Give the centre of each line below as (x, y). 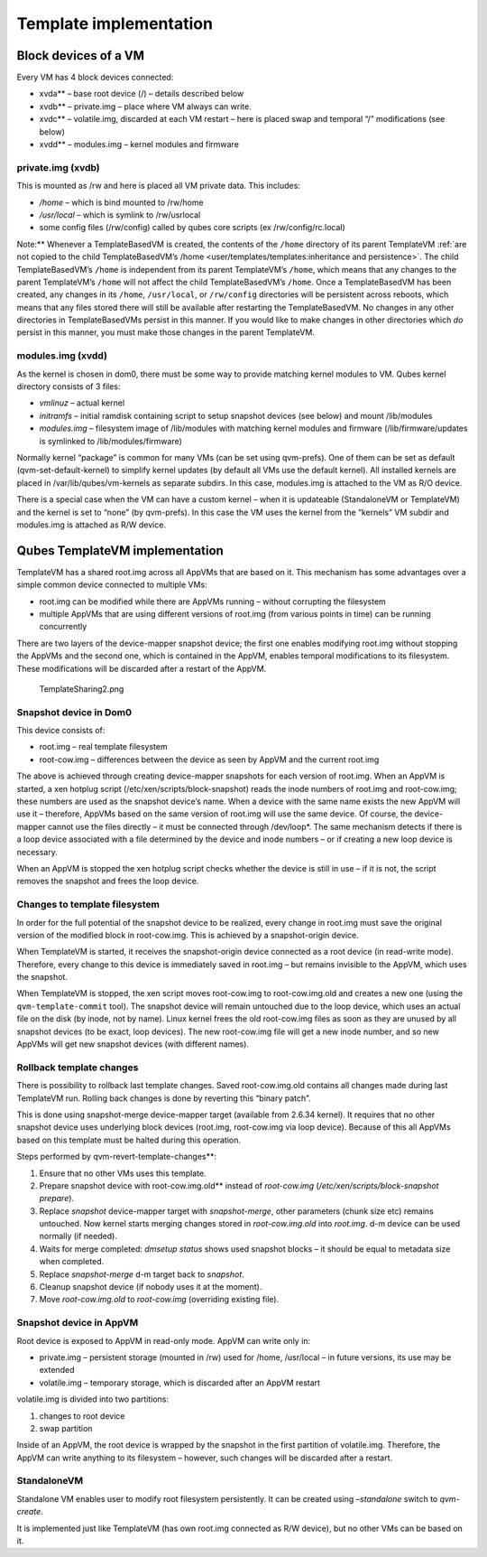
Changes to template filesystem (88, 905)
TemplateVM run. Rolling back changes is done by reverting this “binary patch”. (164, 1098)
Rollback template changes (78, 1068)
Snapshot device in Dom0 (74, 712)
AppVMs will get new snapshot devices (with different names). (133, 1044)
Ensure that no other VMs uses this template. (123, 1173)
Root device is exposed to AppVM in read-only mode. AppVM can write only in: (164, 1340)
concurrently (63, 627)
